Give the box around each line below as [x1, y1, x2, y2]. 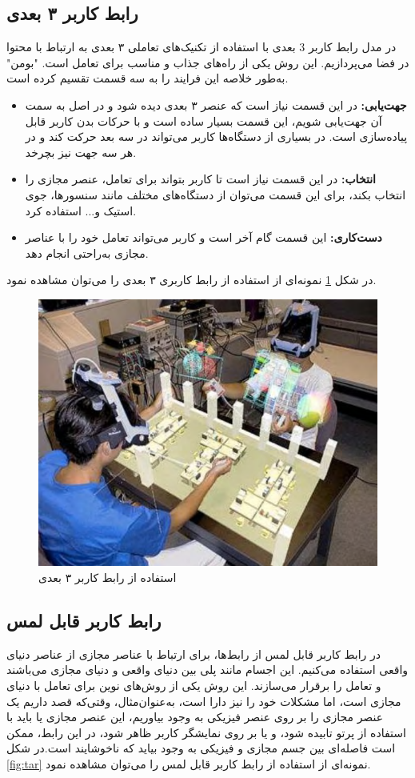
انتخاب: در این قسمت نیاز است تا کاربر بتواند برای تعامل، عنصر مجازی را [25, 170, 376, 187]
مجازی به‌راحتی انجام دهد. [25, 244, 149, 261]
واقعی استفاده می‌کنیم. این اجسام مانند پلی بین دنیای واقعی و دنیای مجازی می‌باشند [6, 661, 409, 678]
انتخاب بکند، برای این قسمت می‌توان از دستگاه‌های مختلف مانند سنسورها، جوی [25, 186, 406, 203]
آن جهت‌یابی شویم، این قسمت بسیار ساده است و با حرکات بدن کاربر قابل [25, 112, 382, 129]
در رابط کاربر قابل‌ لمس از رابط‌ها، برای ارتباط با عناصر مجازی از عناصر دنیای [6, 645, 381, 662]
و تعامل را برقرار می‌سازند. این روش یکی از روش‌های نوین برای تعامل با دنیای [6, 676, 381, 693]
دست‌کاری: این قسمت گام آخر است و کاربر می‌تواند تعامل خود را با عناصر [25, 229, 382, 246]
